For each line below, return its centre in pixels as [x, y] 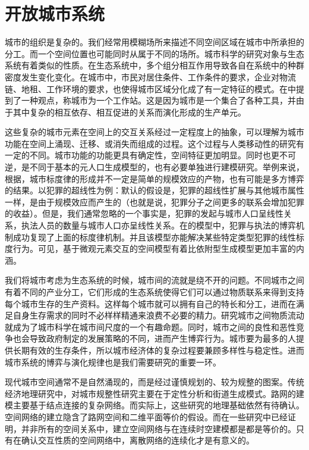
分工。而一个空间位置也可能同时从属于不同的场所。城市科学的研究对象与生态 [154, 53]
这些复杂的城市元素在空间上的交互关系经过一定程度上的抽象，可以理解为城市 [154, 132]
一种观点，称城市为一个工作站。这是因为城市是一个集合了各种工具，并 [158, 100]
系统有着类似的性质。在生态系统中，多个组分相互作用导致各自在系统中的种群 [154, 65]
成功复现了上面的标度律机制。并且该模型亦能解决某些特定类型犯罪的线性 [154, 237]
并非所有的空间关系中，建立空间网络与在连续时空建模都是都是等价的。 [158, 428]
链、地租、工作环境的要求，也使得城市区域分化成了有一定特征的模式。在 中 [150, 88]
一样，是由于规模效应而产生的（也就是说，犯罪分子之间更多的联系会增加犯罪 [154, 201]
